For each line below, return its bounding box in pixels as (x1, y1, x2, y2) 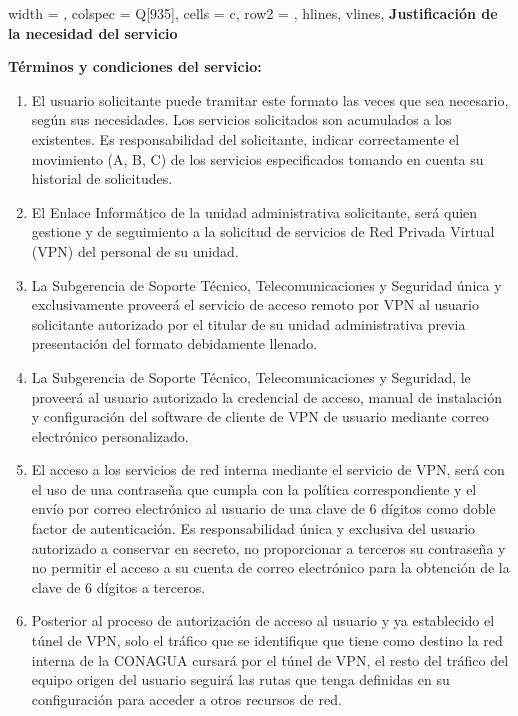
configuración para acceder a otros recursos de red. (31, 688, 342, 709)
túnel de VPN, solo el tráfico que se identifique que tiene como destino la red (31, 630, 503, 651)
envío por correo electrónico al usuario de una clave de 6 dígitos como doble (31, 498, 496, 519)
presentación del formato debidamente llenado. (31, 333, 318, 354)
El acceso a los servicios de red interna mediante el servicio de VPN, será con (31, 459, 505, 480)
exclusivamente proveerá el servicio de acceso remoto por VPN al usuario (31, 294, 479, 315)
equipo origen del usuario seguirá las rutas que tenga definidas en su (31, 669, 450, 690)
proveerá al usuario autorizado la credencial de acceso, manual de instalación (31, 386, 502, 407)
